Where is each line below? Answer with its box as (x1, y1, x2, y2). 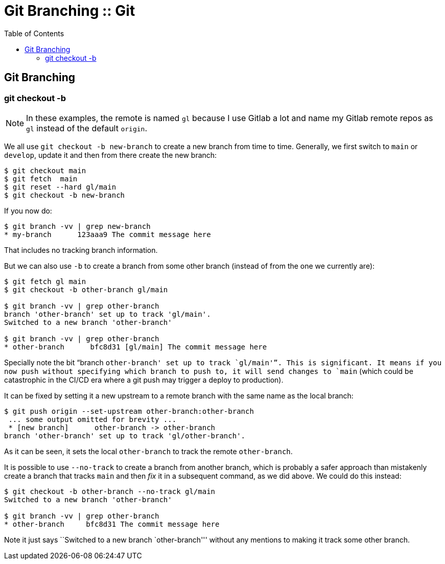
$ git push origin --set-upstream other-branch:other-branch (4, 407, 254, 415)
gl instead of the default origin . (26, 123, 148, 133)
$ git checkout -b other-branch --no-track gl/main (4, 487, 216, 496)
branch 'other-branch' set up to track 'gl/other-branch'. (4, 431, 246, 440)
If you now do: (4, 206, 52, 215)
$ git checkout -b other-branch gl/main (4, 285, 168, 294)
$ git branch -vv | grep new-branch (4, 222, 151, 230)
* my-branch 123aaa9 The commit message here (4, 230, 211, 239)
